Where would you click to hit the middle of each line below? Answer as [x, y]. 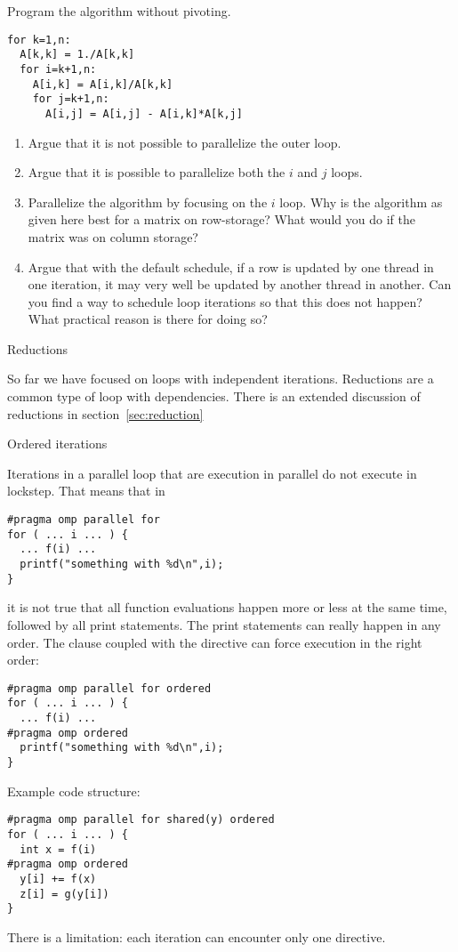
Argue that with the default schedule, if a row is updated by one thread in [231, 266]
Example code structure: [74, 791]
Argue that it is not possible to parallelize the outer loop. [185, 142]
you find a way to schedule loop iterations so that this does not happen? [225, 301]
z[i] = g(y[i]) [64, 894]
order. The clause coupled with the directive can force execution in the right [215, 642]
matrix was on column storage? [113, 236]
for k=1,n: [39, 40]
